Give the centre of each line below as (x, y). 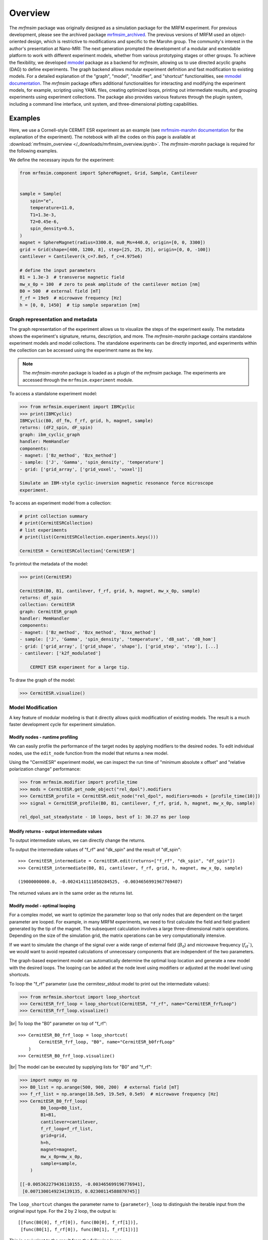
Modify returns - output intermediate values (56, 831)
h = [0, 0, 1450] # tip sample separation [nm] (80, 305)
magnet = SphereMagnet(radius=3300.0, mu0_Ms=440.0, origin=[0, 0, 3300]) (113, 243)
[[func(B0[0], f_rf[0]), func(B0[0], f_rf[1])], (78, 1222)
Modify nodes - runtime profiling (43, 737)
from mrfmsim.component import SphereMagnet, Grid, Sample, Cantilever (109, 173)
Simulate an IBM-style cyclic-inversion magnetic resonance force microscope (116, 483)
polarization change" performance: (45, 769)
